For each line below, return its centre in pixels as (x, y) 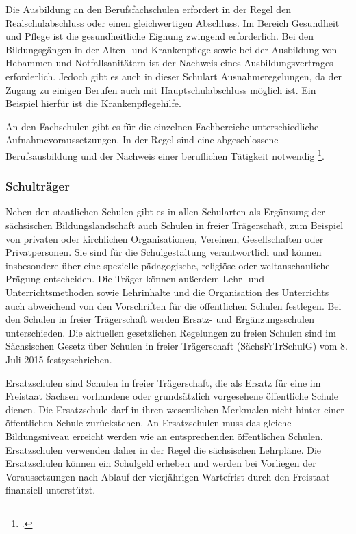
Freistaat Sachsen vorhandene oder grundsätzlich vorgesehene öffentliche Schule (172, 396)
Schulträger (38, 186)
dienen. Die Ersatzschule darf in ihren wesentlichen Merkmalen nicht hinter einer (175, 409)
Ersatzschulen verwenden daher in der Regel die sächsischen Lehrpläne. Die (163, 449)
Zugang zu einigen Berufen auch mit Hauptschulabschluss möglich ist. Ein (161, 89)
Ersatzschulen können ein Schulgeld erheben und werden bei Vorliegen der (161, 463)
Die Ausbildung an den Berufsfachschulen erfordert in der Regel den (149, 9)
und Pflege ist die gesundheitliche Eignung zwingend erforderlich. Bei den (160, 36)
